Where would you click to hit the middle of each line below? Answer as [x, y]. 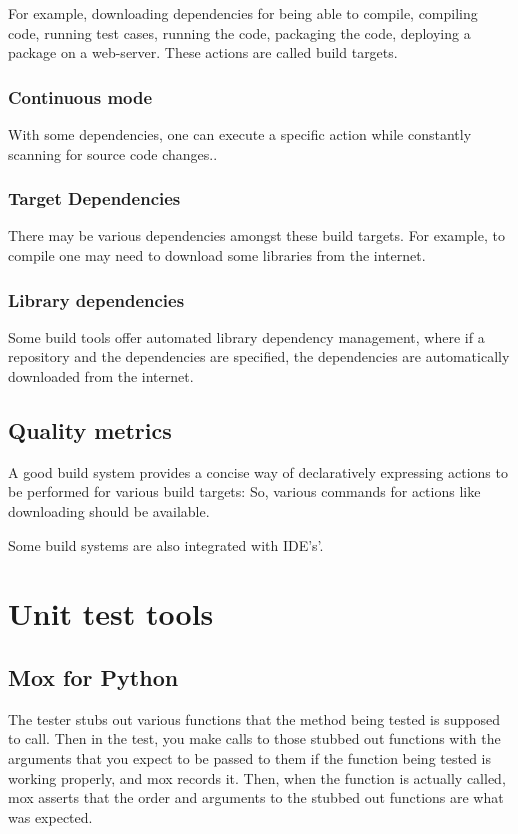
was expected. [50, 816]
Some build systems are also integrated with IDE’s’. [166, 544]
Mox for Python [93, 676]
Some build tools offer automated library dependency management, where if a [246, 336]
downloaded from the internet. [101, 376]
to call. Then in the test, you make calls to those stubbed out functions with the [254, 738]
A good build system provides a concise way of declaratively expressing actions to [258, 471]
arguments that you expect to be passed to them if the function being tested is [250, 757]
